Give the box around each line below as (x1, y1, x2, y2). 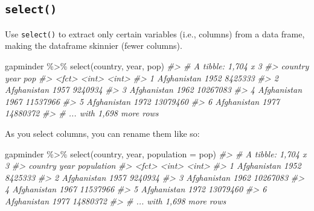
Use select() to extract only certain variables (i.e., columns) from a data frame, (5, 27, 305, 40)
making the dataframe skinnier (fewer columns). (5, 39, 182, 52)
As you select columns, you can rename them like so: (5, 127, 200, 139)
